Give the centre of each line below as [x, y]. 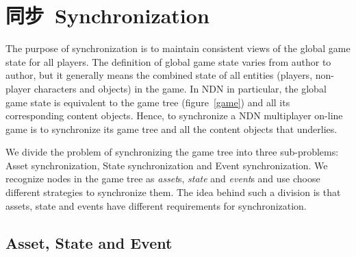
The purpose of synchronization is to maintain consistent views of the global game [178, 48]
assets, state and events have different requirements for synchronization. [156, 205]
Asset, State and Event [89, 242]
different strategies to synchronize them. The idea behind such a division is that [173, 192]
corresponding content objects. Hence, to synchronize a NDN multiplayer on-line [174, 115]
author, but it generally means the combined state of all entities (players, [159, 75]
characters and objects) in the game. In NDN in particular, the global [180, 88]
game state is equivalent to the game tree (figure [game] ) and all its [148, 102]
